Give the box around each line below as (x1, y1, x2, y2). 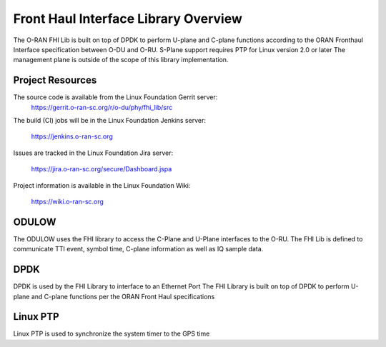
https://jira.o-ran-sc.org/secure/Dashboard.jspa (31, 165, 172, 173)
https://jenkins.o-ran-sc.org (31, 132, 114, 141)
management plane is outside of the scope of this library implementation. (13, 56, 229, 64)
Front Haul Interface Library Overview (13, 11, 242, 26)
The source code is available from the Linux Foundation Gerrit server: (13, 93, 218, 101)
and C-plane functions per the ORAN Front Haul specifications (31, 292, 215, 301)
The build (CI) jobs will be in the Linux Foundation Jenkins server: (13, 116, 207, 125)
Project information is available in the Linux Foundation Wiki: (13, 181, 191, 189)
